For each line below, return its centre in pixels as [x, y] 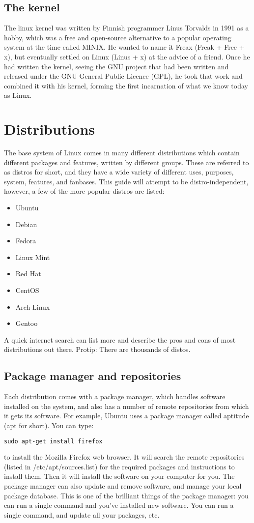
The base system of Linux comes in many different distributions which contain [122, 153]
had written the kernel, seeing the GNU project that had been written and [116, 66]
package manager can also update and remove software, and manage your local [123, 486]
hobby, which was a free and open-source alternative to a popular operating [118, 37]
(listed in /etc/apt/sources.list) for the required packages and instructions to [119, 466]
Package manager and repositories [93, 376]
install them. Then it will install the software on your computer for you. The [119, 476]
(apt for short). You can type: [49, 425]
